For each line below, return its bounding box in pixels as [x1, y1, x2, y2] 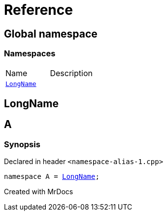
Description [50, 68, 93, 78]
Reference [4, 1, 73, 18]
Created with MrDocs [4, 187, 73, 196]
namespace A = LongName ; [4, 172, 100, 181]
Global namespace [4, 27, 98, 40]
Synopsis [4, 139, 40, 149]
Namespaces [4, 48, 56, 59]
